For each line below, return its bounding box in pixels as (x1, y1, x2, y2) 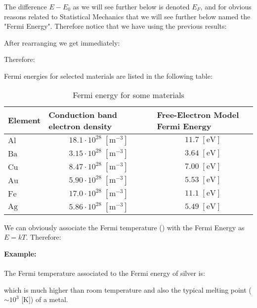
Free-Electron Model (157, 108, 239, 120)
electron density (48, 120, 112, 132)
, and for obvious (200, 1, 252, 11)
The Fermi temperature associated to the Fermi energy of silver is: (4, 267, 205, 278)
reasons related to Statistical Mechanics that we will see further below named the (4, 11, 251, 21)
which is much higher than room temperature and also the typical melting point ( (4, 284, 252, 295)
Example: (4, 248, 37, 258)
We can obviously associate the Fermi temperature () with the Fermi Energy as (4, 222, 245, 232)
